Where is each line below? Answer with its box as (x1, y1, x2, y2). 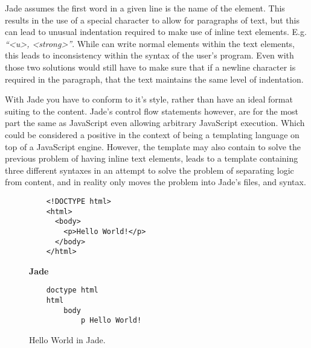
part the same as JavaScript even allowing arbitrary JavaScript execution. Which (5, 116, 305, 129)
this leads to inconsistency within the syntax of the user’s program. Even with (5, 49, 294, 62)
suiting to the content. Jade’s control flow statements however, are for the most (5, 104, 299, 117)
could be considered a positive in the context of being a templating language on (5, 128, 300, 141)
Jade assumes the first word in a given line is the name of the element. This (5, 2, 285, 14)
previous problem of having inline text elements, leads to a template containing (5, 152, 298, 165)
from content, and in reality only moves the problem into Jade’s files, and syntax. (5, 176, 306, 188)
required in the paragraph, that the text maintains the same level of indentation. (5, 72, 304, 85)
